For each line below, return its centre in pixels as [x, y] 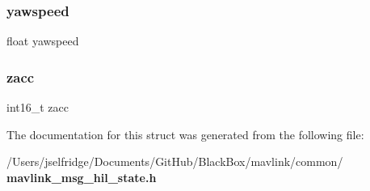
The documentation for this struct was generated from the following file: [185, 134]
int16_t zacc [38, 107]
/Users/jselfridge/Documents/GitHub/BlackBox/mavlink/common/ [175, 161]
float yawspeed [43, 41]
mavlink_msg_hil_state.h [82, 177]
